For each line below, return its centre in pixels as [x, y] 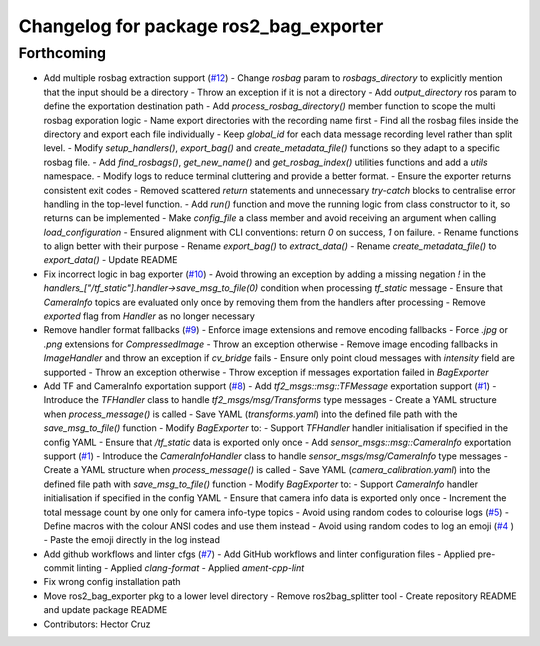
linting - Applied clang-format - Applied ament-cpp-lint [190, 568]
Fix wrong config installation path [112, 582]
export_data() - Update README [110, 260]
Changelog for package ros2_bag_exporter [201, 26]
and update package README [105, 610]
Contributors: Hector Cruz [97, 624]
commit [59, 568]
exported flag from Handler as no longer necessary [149, 316]
